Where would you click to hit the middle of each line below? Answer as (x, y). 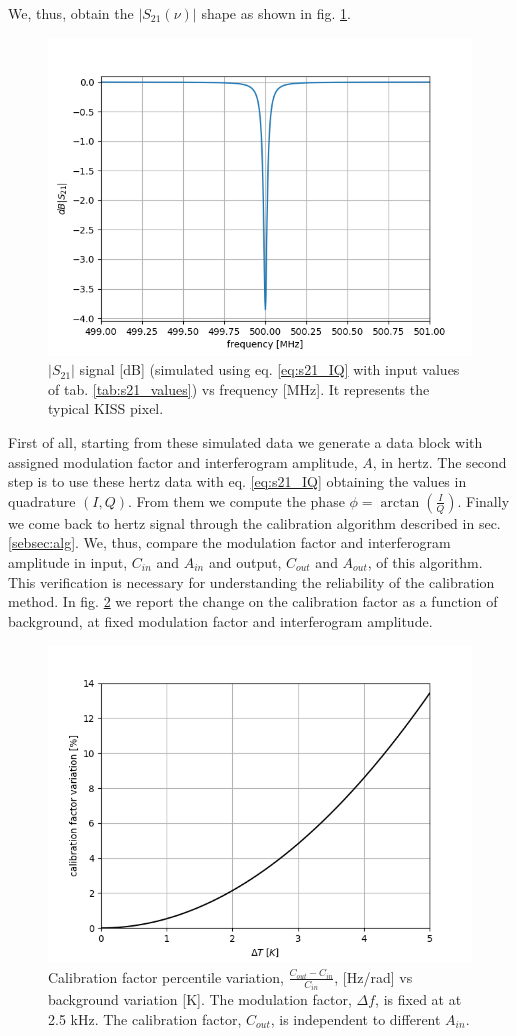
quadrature (42, 500)
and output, (245, 561)
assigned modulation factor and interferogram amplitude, (183, 461)
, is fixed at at (418, 999)
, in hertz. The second (439, 461)
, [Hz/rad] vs (373, 976)
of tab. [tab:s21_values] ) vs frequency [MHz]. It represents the (239, 388)
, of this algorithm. (425, 561)
